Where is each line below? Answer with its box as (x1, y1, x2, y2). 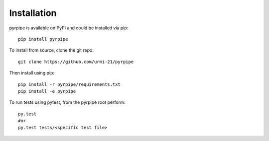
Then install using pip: (9, 70, 55, 76)
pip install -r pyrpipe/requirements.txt (18, 81, 121, 87)
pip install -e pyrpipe (18, 88, 76, 94)
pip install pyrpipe (18, 36, 68, 42)
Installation (9, 7, 57, 18)
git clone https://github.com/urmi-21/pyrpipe (18, 59, 134, 65)
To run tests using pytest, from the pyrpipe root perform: (9, 99, 126, 105)
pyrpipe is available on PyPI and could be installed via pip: (9, 25, 129, 31)
